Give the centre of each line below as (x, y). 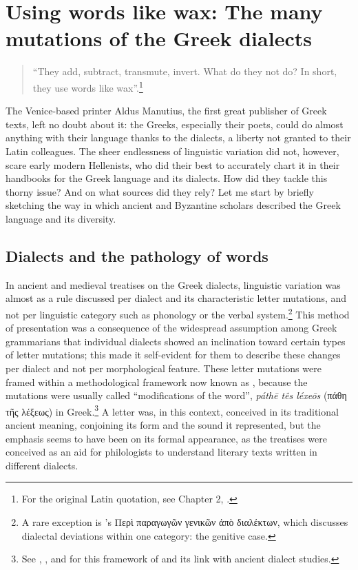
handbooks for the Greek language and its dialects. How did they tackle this (167, 178)
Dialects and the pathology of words (137, 255)
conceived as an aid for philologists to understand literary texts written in (161, 452)
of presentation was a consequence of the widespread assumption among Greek (171, 328)
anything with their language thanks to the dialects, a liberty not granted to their (178, 138)
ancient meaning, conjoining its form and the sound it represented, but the (163, 424)
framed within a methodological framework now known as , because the (157, 381)
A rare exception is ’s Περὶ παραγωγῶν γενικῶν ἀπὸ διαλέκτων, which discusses (185, 521)
